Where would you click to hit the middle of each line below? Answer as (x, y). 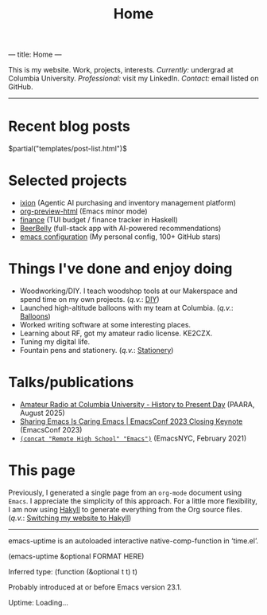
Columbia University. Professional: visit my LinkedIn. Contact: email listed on (133, 78)
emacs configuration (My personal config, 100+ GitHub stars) (120, 237)
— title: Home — (35, 55)
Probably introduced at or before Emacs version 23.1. (95, 587)
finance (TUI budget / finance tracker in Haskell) (99, 220)
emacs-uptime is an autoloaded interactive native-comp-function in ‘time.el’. (133, 541)
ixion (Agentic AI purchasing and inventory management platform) (128, 203)
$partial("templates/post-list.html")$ (68, 149)
